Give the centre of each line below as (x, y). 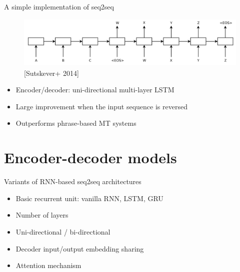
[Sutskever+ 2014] (51, 73)
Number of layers (42, 215)
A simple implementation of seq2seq (59, 6)
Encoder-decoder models (90, 157)
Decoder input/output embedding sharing (80, 248)
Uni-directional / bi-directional (63, 231)
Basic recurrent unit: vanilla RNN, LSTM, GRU (89, 198)
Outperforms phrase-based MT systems (76, 123)
